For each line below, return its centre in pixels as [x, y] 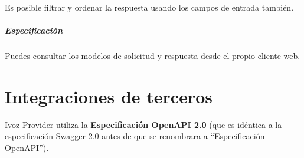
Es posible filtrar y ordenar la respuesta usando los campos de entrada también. [149, 7]
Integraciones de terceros [109, 96]
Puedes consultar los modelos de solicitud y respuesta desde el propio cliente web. [153, 56]
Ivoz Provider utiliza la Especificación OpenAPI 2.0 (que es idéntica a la [143, 124]
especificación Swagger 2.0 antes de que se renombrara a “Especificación [135, 136]
